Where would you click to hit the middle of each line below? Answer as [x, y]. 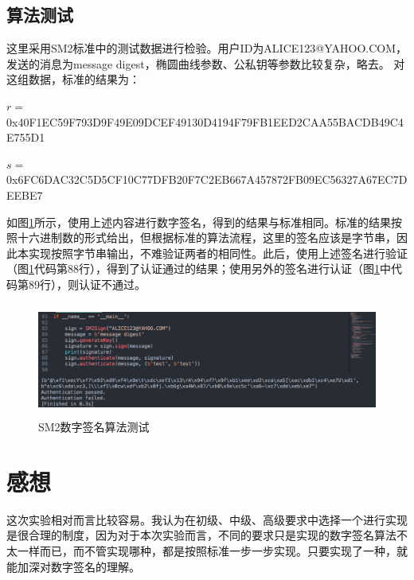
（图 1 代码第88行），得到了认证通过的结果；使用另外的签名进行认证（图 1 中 [199, 269]
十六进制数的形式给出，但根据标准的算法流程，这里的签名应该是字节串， [207, 237]
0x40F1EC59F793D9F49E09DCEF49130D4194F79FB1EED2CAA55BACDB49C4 [205, 121]
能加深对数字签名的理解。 [73, 566]
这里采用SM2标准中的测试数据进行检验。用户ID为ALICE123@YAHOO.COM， [207, 48]
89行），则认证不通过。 [87, 284]
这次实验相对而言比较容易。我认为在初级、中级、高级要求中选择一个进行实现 [207, 519]
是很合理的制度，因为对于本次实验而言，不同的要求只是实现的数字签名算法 [201, 535]
